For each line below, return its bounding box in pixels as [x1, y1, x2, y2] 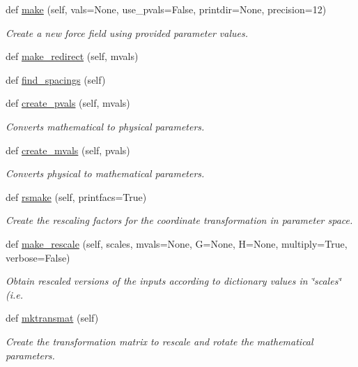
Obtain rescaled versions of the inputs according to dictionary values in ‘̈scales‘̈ [6, 274, 341, 288]
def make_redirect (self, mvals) [6, 49, 139, 63]
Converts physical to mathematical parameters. [6, 166, 205, 181]
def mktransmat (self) [6, 310, 99, 325]
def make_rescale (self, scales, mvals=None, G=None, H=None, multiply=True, [6, 236, 348, 250]
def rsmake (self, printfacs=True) [6, 189, 147, 204]
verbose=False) [6, 250, 70, 264]
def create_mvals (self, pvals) [6, 142, 130, 157]
